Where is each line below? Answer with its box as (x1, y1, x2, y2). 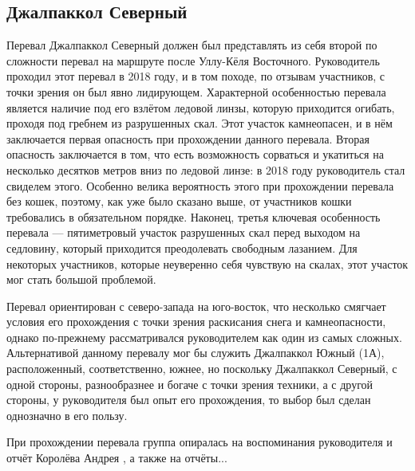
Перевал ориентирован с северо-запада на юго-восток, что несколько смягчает (6, 297, 386, 314)
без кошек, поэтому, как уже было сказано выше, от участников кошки (6, 193, 352, 210)
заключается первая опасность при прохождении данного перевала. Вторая (6, 130, 370, 147)
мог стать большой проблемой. (6, 271, 156, 288)
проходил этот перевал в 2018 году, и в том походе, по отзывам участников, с (6, 68, 385, 84)
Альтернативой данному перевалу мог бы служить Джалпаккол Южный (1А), (6, 344, 385, 361)
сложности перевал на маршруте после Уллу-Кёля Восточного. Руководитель (6, 52, 380, 69)
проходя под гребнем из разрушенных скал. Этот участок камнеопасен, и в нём (6, 115, 393, 131)
